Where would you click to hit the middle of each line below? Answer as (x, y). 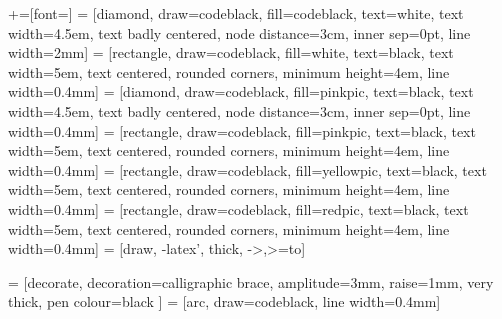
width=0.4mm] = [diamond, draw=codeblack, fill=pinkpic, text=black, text (241, 91)
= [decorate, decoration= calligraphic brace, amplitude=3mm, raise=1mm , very (251, 281)
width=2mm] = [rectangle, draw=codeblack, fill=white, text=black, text (231, 52)
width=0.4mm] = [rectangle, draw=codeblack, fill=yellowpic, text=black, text (247, 169)
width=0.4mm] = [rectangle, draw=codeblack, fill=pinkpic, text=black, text (242, 130)
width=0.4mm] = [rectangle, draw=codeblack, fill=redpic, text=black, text (238, 208)
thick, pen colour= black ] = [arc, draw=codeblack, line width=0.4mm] (224, 301)
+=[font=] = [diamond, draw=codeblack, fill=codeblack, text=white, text (236, 13)
